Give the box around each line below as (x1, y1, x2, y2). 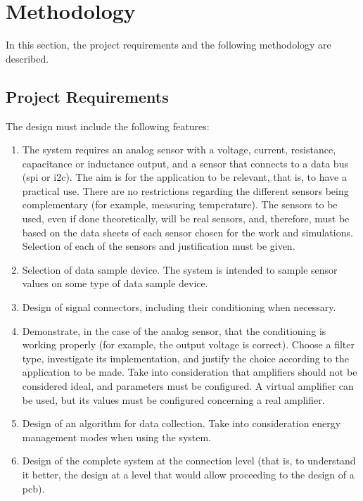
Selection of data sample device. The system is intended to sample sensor (22, 262, 338, 277)
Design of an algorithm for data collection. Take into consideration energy (22, 416, 341, 431)
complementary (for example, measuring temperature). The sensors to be (22, 197, 338, 212)
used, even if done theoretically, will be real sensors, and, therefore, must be (22, 211, 350, 226)
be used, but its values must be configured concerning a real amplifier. (22, 392, 325, 407)
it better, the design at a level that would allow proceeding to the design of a (22, 467, 355, 481)
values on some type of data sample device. (22, 276, 208, 291)
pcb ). (22, 481, 45, 495)
